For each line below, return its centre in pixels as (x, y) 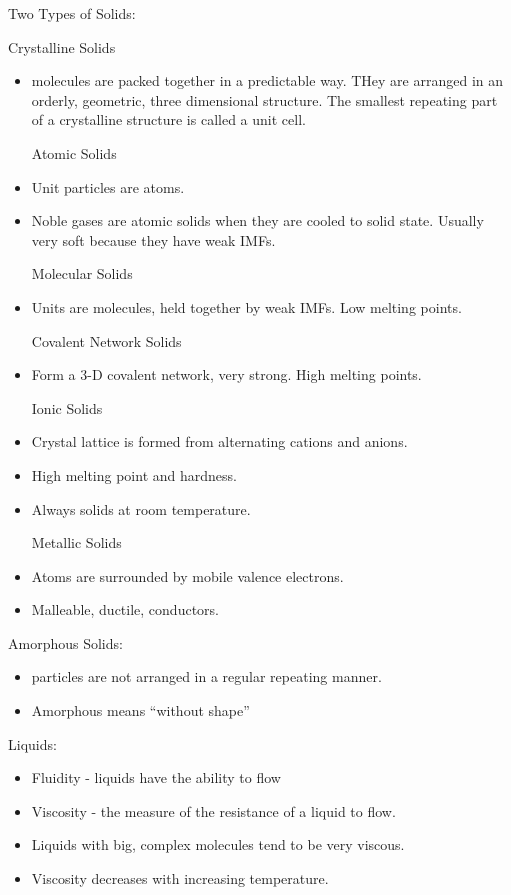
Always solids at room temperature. (141, 508)
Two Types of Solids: (72, 13)
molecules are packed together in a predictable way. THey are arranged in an (267, 80)
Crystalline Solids (62, 46)
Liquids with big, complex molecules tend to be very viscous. (218, 844)
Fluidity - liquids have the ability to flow (156, 777)
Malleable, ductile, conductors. (125, 609)
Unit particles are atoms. (108, 186)
